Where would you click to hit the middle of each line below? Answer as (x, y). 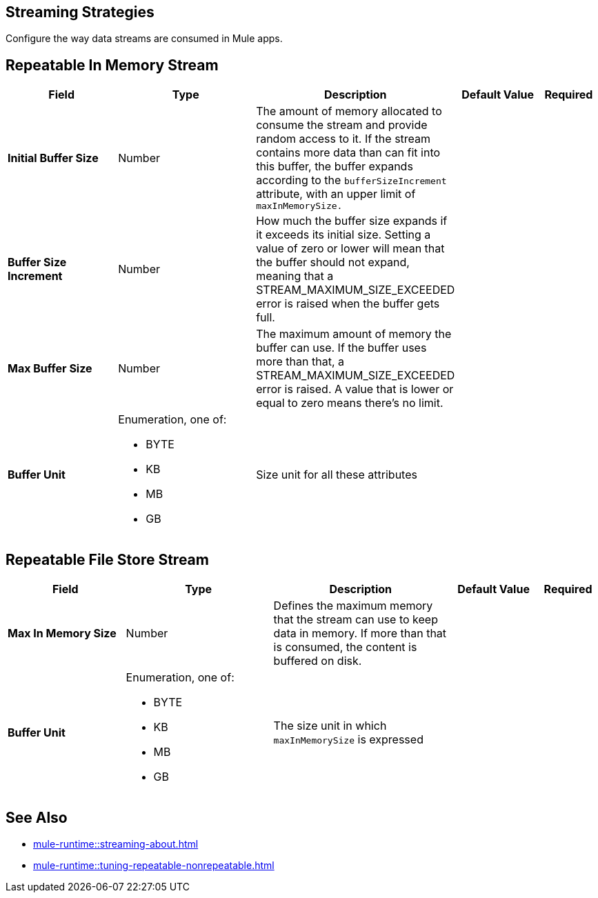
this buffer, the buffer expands (335, 167)
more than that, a (300, 362)
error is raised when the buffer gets (348, 304)
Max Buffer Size (50, 369)
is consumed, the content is (345, 647)
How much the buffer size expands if (352, 221)
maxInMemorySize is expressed (348, 740)
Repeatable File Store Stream (107, 559)
